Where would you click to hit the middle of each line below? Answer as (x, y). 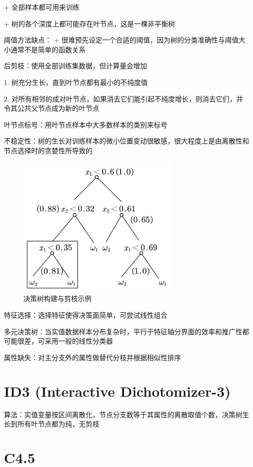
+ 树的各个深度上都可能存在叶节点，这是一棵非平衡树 (90, 23)
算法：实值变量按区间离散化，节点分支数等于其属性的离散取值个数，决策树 (123, 414)
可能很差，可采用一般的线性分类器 (58, 341)
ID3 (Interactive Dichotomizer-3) (117, 391)
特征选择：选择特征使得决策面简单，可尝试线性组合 (86, 315)
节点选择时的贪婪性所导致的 (48, 150)
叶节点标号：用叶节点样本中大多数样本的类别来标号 (86, 124)
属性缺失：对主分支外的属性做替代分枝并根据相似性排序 (92, 357)
